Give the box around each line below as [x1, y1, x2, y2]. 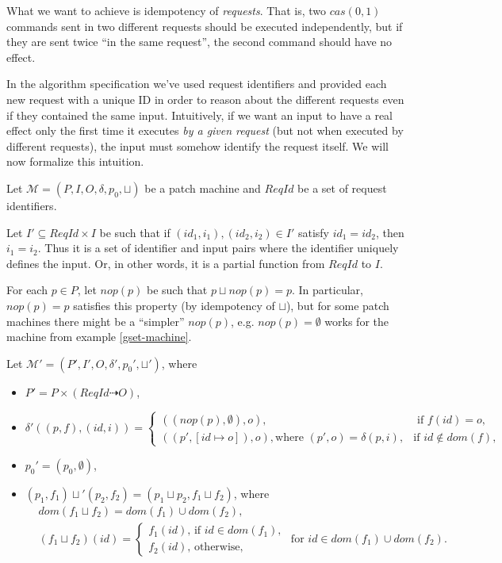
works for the [324, 312, 389, 329]
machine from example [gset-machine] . [6, 328, 192, 345]
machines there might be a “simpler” [6, 312, 185, 329]
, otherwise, [187, 542, 243, 553]
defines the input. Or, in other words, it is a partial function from [6, 255, 325, 271]
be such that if [99, 224, 171, 240]
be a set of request [297, 179, 387, 196]
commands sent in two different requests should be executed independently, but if [6, 17, 403, 34]
